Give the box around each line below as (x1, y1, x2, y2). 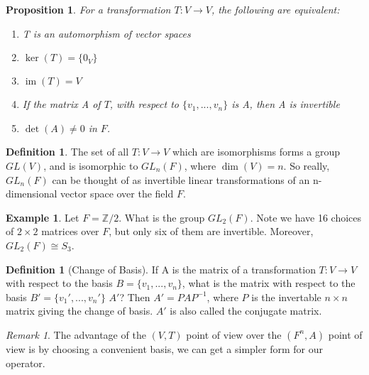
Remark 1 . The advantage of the (6, 327, 146, 342)
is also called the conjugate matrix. (170, 303, 322, 318)
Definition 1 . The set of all (6, 144, 129, 159)
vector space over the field (60, 186, 174, 201)
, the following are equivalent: (211, 2, 340, 16)
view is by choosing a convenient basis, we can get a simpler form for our (6, 341, 323, 356)
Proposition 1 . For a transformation (6, 2, 171, 16)
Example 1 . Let (6, 210, 79, 224)
